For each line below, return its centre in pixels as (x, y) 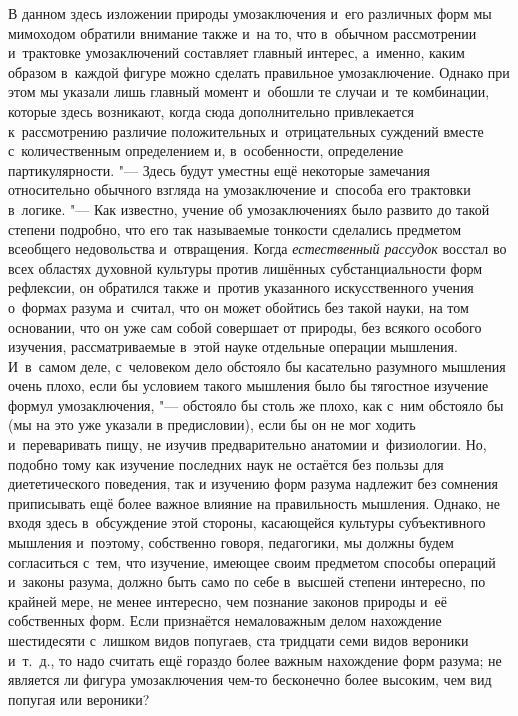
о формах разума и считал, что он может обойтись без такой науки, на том (238, 306)
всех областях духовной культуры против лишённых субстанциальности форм (245, 267)
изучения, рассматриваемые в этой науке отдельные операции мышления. (233, 346)
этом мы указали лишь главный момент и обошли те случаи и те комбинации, (249, 91)
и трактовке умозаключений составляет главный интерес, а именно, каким (236, 52)
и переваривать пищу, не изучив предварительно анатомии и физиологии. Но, (247, 444)
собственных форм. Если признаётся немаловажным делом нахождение (225, 620)
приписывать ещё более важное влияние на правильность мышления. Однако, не (254, 502)
